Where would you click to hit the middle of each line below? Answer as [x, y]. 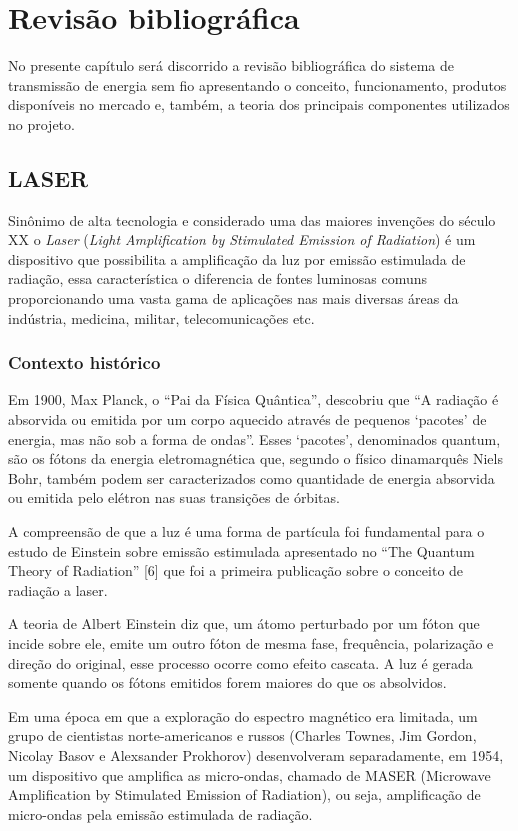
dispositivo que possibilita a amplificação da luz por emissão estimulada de [237, 258]
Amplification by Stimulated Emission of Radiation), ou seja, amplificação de [244, 794]
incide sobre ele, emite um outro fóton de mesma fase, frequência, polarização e [251, 643]
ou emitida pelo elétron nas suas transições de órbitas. [174, 497]
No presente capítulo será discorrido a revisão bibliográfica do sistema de [231, 65]
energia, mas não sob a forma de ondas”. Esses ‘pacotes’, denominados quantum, [254, 438]
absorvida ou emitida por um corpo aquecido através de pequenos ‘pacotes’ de [247, 419]
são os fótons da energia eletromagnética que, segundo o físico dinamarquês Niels [255, 458]
